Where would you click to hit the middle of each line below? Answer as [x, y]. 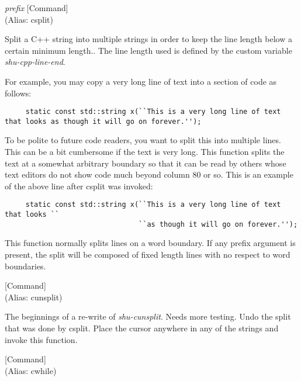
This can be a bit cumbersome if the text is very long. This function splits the [145, 152]
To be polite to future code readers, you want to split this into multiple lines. [143, 140]
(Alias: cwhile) [31, 370]
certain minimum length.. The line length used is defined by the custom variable [148, 50]
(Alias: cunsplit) [34, 297]
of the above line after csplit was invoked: [79, 186]
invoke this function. [41, 339]
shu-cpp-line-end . [35, 62]
